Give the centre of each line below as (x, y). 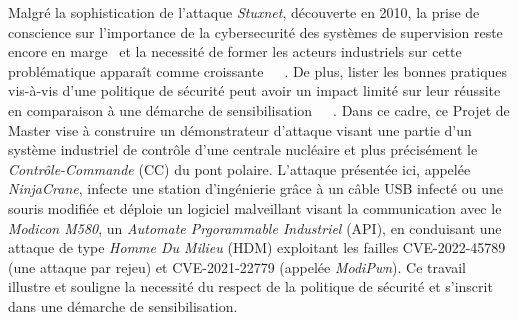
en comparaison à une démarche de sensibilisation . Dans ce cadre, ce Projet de (259, 109)
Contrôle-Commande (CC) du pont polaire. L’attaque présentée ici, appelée (239, 168)
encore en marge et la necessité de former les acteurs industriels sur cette (235, 51)
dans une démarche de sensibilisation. (123, 305)
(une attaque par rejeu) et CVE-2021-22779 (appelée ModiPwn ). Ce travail (237, 266)
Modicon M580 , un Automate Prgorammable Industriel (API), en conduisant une (255, 227)
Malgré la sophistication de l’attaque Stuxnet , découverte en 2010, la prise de (244, 12)
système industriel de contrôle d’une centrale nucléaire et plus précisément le (243, 149)
